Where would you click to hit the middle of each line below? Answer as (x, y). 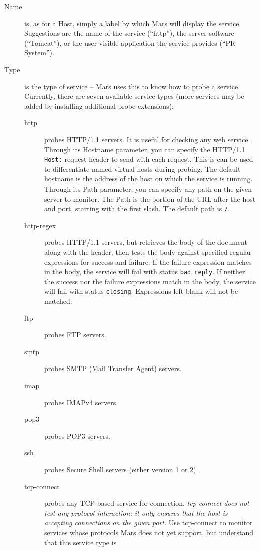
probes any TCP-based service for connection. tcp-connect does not (147, 503)
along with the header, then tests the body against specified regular (148, 252)
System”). (39, 52)
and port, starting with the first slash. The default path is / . (137, 208)
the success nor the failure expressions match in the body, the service (150, 281)
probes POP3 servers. (77, 435)
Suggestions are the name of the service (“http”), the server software (129, 33)
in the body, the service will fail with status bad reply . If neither (145, 271)
